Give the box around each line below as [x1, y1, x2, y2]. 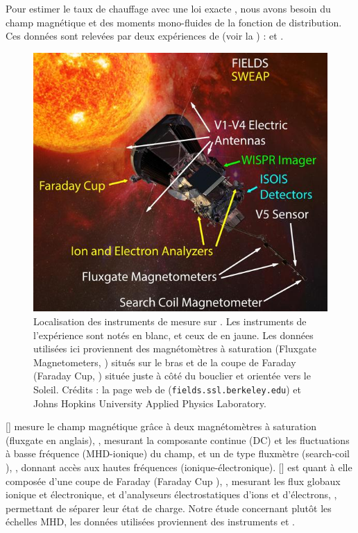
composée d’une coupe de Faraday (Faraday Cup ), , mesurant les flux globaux [6, 473, 341, 488]
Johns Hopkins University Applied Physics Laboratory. [33, 395, 266, 410]
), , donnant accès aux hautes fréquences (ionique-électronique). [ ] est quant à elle [6, 460, 352, 475]
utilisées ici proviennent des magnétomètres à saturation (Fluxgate [33, 341, 316, 356]
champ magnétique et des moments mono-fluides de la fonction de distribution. [6, 15, 342, 29]
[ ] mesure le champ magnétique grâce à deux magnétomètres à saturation [6, 419, 316, 434]
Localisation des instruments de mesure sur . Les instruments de [33, 314, 307, 329]
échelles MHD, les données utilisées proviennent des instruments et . [6, 514, 295, 529]
